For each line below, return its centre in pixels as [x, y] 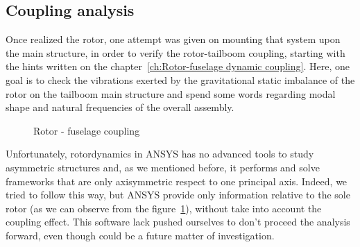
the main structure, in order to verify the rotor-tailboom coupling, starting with [175, 52]
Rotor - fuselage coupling [87, 130]
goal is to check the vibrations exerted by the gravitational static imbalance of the [180, 79]
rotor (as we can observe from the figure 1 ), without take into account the [164, 208]
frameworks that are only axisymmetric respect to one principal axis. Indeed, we [177, 181]
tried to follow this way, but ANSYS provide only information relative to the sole [178, 195]
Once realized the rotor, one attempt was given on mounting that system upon [173, 39]
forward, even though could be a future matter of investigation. [140, 235]
